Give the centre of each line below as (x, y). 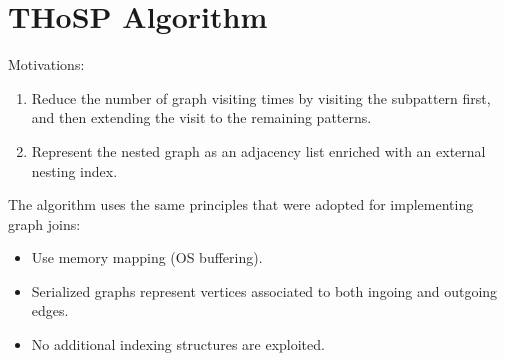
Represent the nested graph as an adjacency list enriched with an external (258, 150)
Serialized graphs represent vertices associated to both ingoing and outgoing (264, 290)
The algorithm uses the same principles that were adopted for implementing (241, 204)
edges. (50, 310)
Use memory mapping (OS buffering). (147, 257)
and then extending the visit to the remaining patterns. (201, 117)
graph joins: (44, 223)
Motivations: (46, 64)
